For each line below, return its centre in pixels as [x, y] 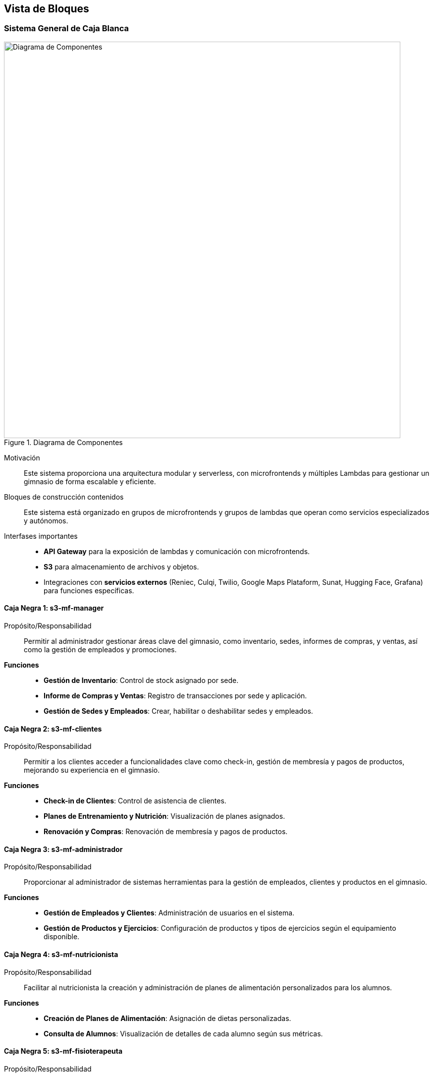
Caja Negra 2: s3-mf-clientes [53, 729]
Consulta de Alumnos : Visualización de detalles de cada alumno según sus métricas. [183, 1033]
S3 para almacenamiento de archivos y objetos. [121, 567]
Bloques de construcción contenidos [64, 497]
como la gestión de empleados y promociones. [100, 650]
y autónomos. [46, 520]
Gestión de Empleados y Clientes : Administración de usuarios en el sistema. [169, 913]
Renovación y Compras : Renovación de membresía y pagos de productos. [166, 832]
